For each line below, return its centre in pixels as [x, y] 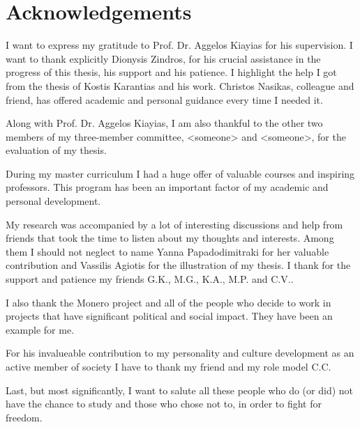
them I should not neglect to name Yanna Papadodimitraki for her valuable [167, 251]
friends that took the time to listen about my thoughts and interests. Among [170, 238]
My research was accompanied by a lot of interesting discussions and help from [174, 224]
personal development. [53, 201]
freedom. [24, 417]
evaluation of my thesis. [56, 150]
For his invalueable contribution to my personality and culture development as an [180, 353]
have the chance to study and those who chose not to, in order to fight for [164, 404]
